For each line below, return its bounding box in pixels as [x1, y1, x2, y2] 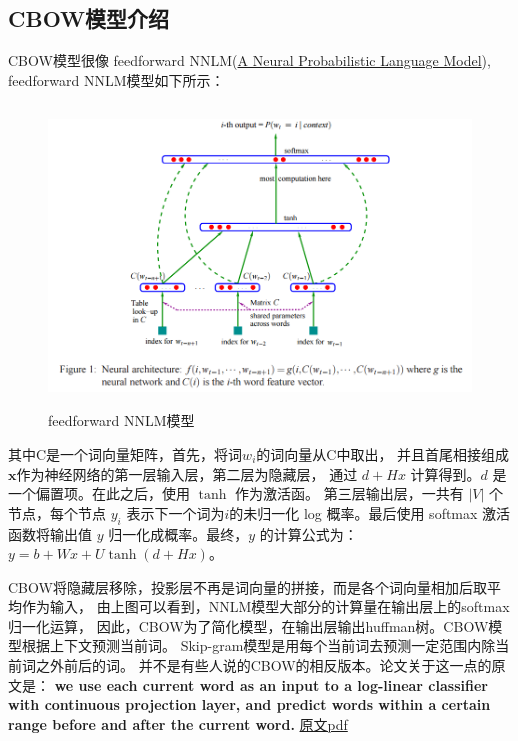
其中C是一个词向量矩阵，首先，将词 [8, 443, 243, 464]
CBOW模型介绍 [8, 3, 170, 34]
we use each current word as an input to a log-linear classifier [54, 674, 488, 695]
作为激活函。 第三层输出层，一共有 [235, 483, 464, 504]
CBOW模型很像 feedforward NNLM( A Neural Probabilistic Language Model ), [8, 50, 491, 71]
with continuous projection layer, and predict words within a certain [8, 694, 491, 715]
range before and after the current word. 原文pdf [8, 713, 348, 734]
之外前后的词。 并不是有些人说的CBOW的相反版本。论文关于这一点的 [35, 655, 492, 676]
